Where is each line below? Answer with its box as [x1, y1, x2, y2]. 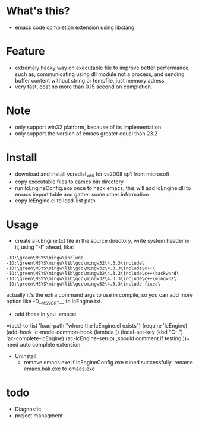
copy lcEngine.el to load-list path [14, 197, 96, 204]
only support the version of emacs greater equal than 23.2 [14, 129, 158, 137]
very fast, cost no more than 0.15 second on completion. [14, 83, 153, 90]
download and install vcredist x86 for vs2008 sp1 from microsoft [14, 170, 170, 179]
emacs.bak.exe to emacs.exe [23, 365, 95, 372]
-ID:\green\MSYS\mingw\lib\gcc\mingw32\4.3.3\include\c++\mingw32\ [6, 276, 177, 282]
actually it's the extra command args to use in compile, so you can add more [6, 291, 193, 299]
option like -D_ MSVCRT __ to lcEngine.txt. [6, 298, 103, 306]
